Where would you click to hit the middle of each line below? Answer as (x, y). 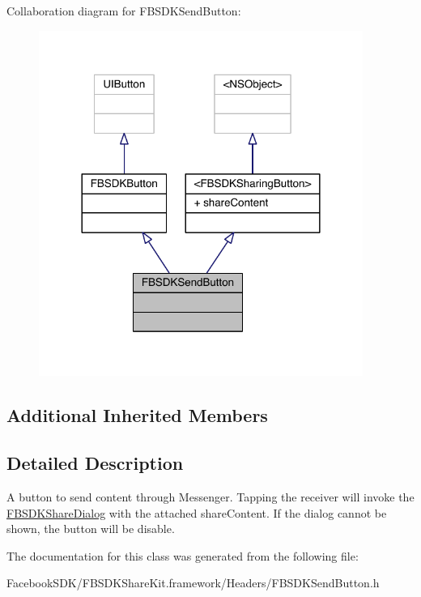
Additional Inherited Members (137, 415)
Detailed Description (95, 463)
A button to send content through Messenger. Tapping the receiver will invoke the (210, 497)
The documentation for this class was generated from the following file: (183, 555)
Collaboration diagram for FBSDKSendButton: (124, 11)
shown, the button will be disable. (91, 529)
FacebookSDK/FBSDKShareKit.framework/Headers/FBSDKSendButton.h (193, 583)
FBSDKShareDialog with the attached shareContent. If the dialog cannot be (197, 512)
